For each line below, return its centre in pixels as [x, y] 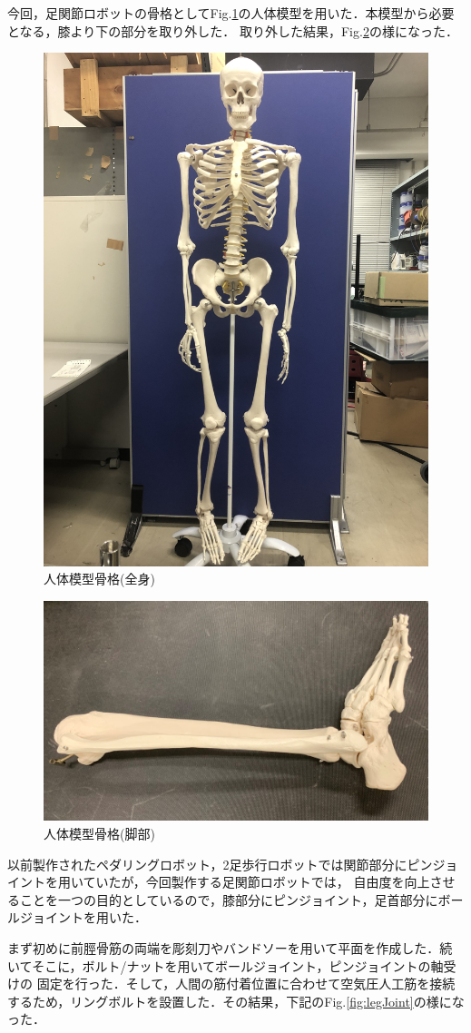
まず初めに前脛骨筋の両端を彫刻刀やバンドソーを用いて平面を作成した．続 [230, 947]
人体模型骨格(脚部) [99, 833]
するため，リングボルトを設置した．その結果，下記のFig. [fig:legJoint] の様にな [236, 1001]
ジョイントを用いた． [83, 917]
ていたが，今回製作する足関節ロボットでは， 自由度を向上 [256, 882]
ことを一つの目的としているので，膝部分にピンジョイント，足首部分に [229, 899]
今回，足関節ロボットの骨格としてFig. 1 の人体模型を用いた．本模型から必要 [231, 13]
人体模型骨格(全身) [99, 579]
